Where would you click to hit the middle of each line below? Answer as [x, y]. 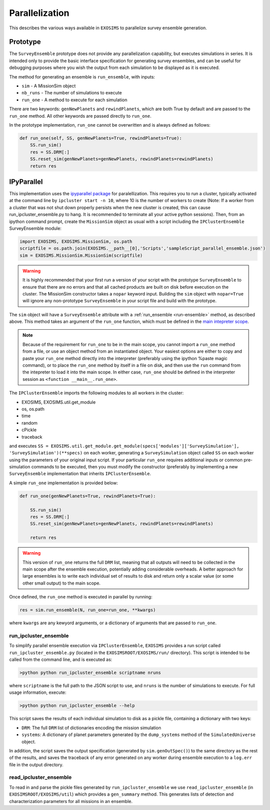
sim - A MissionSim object [49, 86]
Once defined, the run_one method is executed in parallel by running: [81, 597]
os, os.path [33, 409]
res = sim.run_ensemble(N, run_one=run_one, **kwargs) [88, 610]
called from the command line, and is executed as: [61, 660]
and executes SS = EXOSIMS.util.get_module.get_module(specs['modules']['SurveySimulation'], [124, 446]
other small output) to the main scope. [62, 583]
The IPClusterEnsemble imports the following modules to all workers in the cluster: [96, 393]
